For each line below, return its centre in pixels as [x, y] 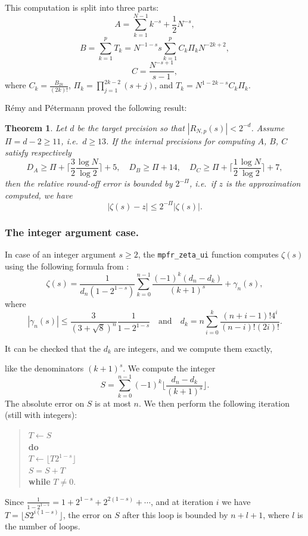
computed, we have [39, 195]
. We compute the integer [169, 368]
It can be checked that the [53, 348]
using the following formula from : [67, 266]
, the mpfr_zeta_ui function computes [208, 254]
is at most [113, 403]
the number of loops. [43, 526]
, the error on [87, 514]
